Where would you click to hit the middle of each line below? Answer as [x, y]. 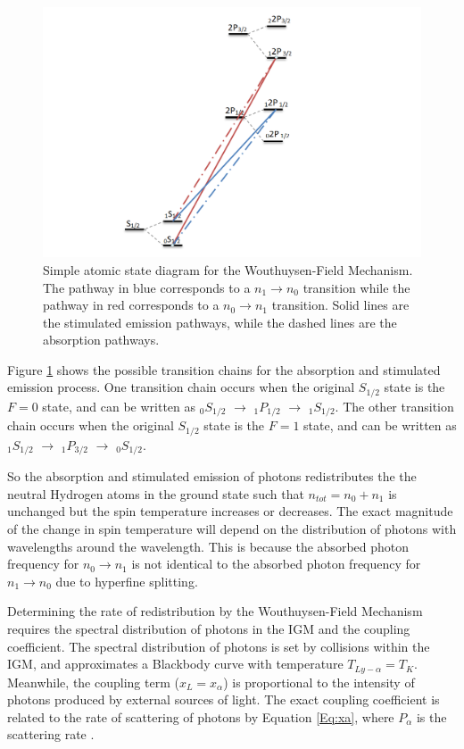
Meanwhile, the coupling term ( [93, 682]
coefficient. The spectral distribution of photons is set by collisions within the [219, 646]
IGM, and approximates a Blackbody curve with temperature [175, 664]
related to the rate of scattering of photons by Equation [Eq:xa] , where [201, 716]
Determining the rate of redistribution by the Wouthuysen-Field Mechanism [215, 611]
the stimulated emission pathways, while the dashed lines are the [220, 322]
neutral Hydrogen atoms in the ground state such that [156, 493]
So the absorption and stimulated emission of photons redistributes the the [212, 476]
